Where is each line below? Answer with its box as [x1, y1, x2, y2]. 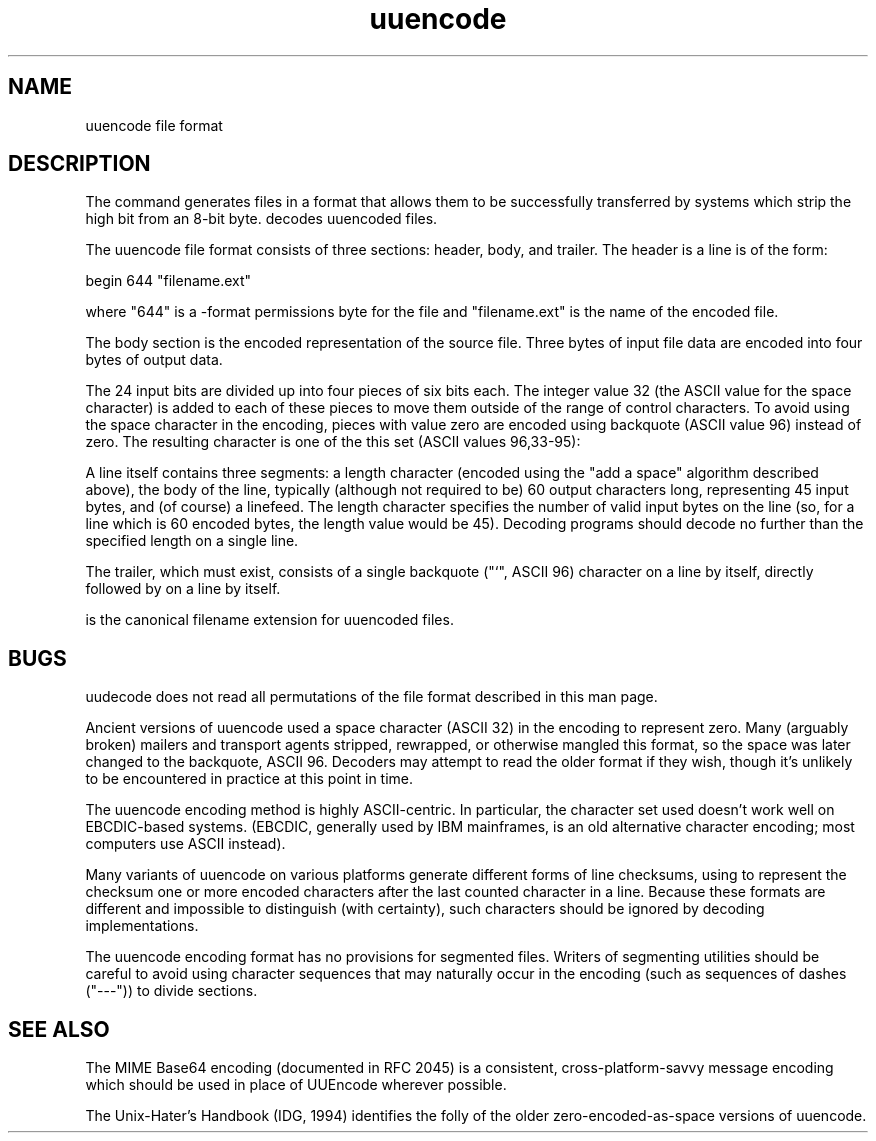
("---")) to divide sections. [85, 982, 258, 1000]
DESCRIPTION [8, 151, 151, 177]
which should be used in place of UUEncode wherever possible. [85, 1076, 507, 1094]
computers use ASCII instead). [85, 835, 286, 853]
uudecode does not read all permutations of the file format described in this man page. [85, 688, 658, 706]
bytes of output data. [85, 351, 223, 369]
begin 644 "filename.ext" [85, 272, 252, 290]
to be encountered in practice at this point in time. [85, 770, 414, 788]
